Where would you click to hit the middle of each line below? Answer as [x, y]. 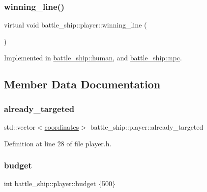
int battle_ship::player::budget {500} [60, 183]
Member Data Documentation [82, 84]
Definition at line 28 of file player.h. [58, 143]
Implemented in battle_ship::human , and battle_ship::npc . [93, 58]
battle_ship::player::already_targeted [147, 127]
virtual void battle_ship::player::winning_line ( [75, 25]
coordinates [62, 127]
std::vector [20, 127]
